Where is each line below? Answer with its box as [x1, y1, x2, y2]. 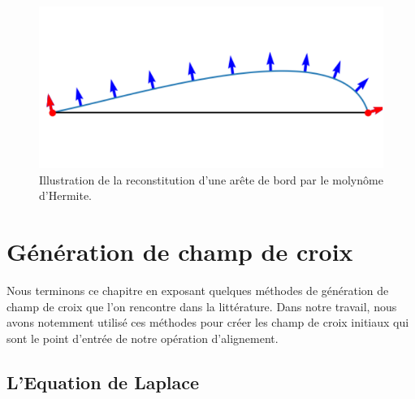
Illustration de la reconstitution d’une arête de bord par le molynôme [39, 171, 383, 188]
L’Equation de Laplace [6, 369, 200, 394]
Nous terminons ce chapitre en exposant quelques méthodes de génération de [6, 281, 389, 298]
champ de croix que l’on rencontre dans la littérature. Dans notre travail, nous [6, 297, 397, 314]
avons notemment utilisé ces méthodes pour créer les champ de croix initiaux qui [6, 314, 409, 331]
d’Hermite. [39, 187, 92, 204]
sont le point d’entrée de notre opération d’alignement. [6, 329, 279, 346]
